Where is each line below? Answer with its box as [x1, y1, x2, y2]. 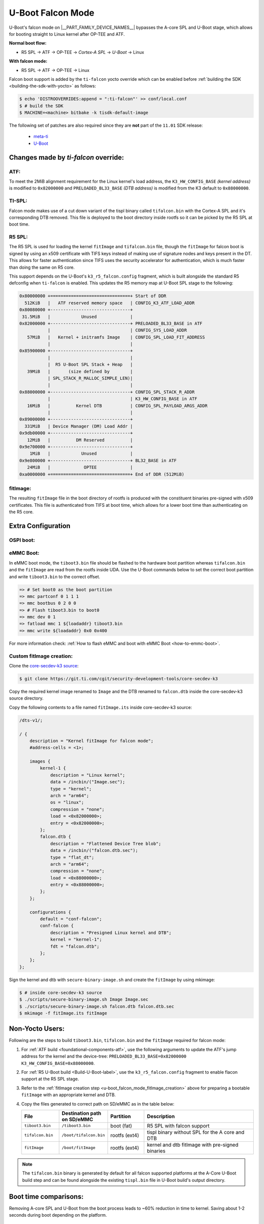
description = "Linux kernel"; [50, 772, 126, 778]
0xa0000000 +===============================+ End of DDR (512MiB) [19, 471, 185, 477]
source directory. [9, 695, 44, 701]
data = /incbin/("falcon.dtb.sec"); [50, 847, 138, 853]
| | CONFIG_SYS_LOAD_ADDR [47, 328, 187, 333]
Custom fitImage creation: [9, 653, 73, 659]
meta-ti [33, 134, 48, 140]
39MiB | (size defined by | [27, 369, 133, 374]
